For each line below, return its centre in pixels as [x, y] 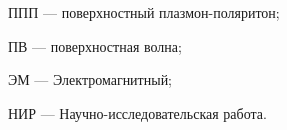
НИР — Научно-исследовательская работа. [137, 112]
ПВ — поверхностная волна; [95, 45]
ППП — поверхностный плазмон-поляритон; [144, 12]
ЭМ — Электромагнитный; [90, 79]
